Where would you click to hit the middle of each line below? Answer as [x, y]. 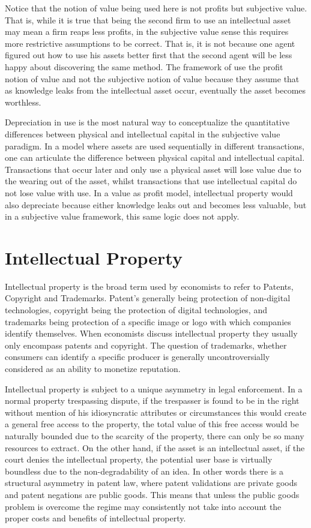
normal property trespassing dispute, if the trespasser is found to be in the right [152, 400]
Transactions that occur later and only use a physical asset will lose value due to [153, 169]
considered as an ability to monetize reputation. [93, 368]
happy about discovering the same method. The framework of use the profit [144, 66]
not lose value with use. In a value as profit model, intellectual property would [149, 192]
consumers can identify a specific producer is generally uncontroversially [137, 357]
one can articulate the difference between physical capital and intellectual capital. [155, 157]
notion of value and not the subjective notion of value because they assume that [152, 78]
